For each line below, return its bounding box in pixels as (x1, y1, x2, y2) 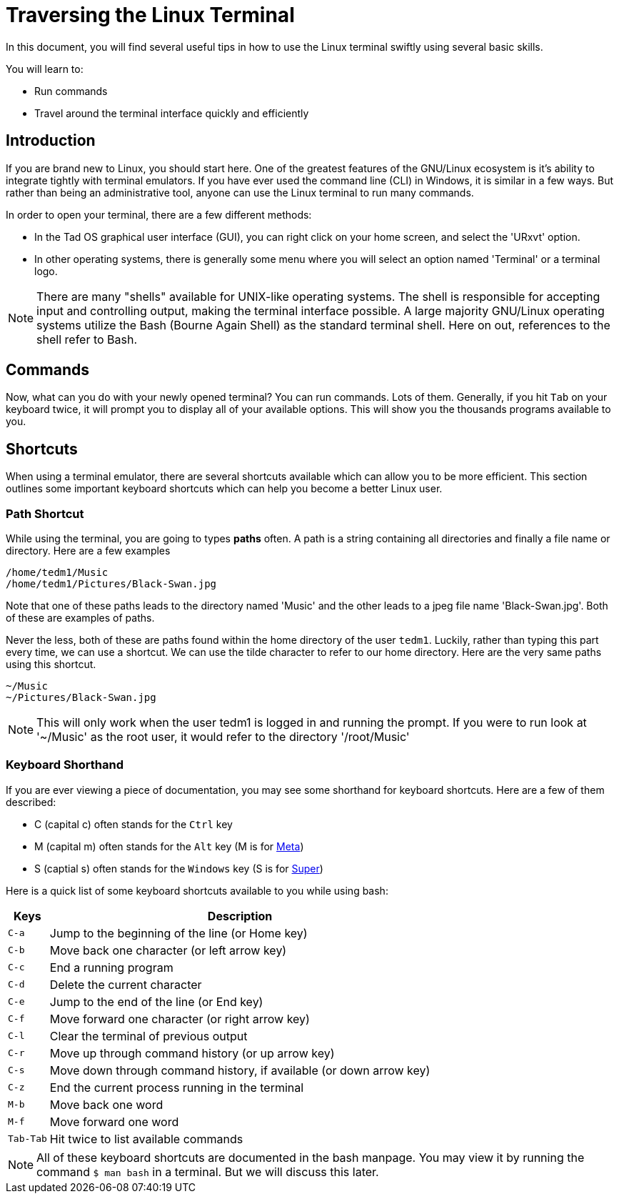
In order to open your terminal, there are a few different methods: (6, 208, 312, 221)
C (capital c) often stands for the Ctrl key (34, 817, 233, 830)
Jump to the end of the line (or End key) (49, 994, 263, 1009)
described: (6, 795, 56, 808)
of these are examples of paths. (6, 612, 155, 625)
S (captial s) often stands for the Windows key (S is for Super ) (34, 862, 323, 875)
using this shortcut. (6, 658, 96, 671)
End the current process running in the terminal (49, 1080, 304, 1095)
